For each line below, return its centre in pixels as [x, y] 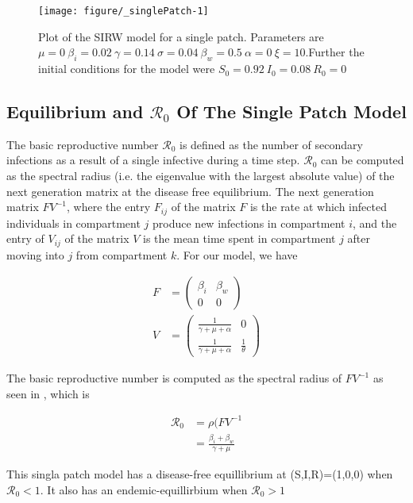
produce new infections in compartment [249, 223]
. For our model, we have [237, 254]
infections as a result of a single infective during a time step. [153, 160]
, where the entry [109, 207]
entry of [25, 238]
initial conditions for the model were [127, 69]
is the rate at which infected [318, 207]
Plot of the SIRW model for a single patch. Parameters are [181, 36]
